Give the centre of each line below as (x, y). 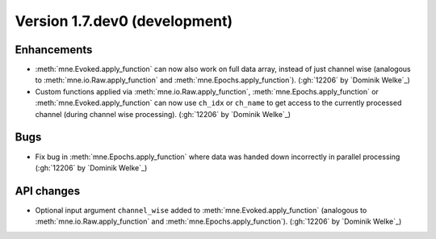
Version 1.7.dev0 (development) (124, 21)
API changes (48, 191)
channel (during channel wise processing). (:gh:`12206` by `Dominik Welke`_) (163, 114)
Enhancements (54, 50)
